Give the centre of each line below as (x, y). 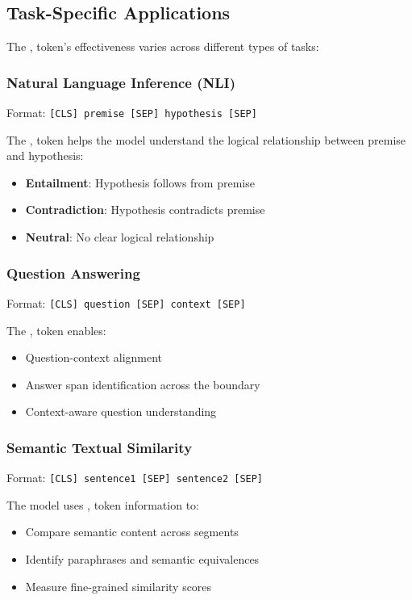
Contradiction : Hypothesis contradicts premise (145, 210)
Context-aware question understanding (121, 411)
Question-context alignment (94, 357)
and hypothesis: (45, 155)
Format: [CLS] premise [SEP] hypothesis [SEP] (132, 113)
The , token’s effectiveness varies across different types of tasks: (163, 46)
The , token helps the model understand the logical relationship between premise (206, 139)
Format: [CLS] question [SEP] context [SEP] (126, 302)
